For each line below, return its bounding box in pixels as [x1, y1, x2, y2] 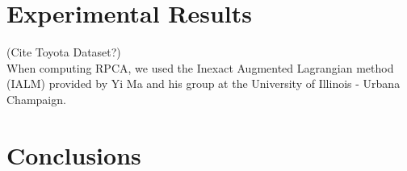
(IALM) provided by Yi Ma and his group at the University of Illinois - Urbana [6, 75, 401, 92]
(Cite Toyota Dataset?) [6, 44, 121, 60]
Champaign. [6, 90, 66, 107]
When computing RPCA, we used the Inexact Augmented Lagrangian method [6, 59, 394, 76]
